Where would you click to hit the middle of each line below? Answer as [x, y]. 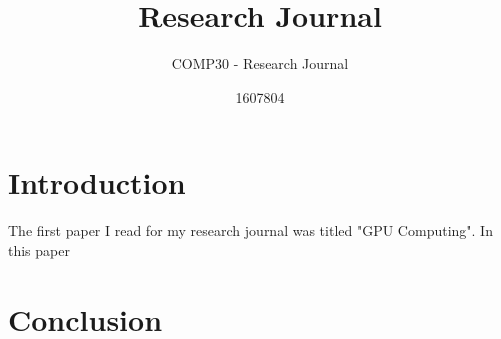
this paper [39, 249]
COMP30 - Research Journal [260, 63]
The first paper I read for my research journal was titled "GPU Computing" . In [250, 230]
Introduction [97, 182]
